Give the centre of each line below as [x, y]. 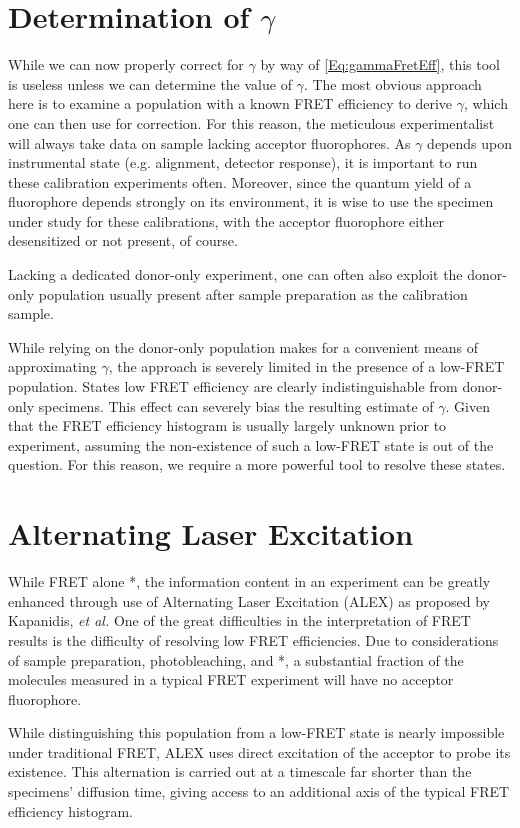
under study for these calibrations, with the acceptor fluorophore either [226, 220]
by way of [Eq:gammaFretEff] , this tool [380, 64]
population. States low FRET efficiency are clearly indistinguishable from [233, 386]
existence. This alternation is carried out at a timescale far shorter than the [240, 771]
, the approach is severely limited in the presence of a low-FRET [306, 366]
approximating [52, 366]
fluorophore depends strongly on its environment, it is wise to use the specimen [251, 201]
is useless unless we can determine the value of [150, 83]
